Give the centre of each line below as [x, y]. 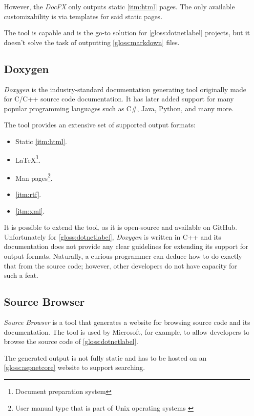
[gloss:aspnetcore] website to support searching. [74, 367]
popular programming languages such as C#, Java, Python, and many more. [119, 108]
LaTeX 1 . [28, 159]
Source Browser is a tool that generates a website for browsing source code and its [127, 322]
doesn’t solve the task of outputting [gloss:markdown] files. [92, 42]
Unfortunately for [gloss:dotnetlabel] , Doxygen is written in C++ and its [113, 236]
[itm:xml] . [30, 210]
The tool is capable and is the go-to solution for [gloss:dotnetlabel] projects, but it [127, 33]
